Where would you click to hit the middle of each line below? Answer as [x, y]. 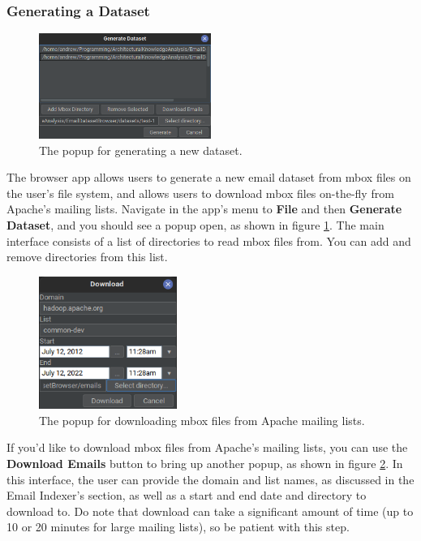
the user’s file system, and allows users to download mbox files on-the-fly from [200, 193]
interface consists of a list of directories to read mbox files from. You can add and [209, 240]
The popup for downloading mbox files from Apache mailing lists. [202, 420]
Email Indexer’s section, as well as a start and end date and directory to [187, 495]
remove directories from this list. [87, 257]
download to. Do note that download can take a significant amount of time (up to [210, 511]
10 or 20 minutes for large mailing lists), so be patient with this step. [178, 527]
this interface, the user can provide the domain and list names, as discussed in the [210, 479]
